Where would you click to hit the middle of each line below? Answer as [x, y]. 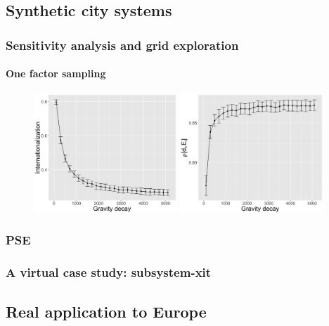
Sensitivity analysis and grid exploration [122, 45]
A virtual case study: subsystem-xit [109, 272]
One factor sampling [56, 73]
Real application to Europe [106, 311]
